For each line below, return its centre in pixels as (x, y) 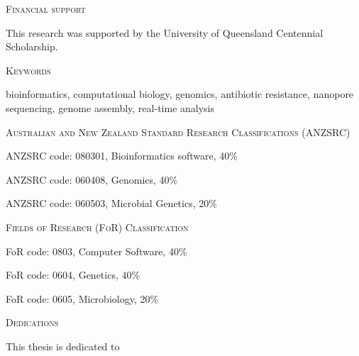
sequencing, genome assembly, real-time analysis (110, 107)
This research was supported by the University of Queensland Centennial (165, 32)
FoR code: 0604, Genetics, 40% (73, 275)
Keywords (28, 70)
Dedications (32, 322)
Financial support (46, 9)
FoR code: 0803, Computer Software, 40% (96, 251)
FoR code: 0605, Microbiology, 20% (82, 298)
